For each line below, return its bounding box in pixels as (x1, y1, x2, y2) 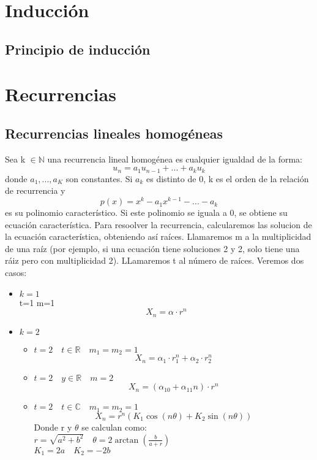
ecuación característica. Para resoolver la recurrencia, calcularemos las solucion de (5, 218, 312, 231)
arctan (114, 435, 139, 445)
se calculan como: (81, 420, 147, 433)
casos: (5, 266, 27, 279)
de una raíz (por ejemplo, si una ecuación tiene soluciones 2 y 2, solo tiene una (5, 242, 300, 255)
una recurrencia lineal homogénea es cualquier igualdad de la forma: (47, 152, 302, 165)
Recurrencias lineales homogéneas (5, 123, 223, 142)
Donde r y (34, 420, 72, 433)
